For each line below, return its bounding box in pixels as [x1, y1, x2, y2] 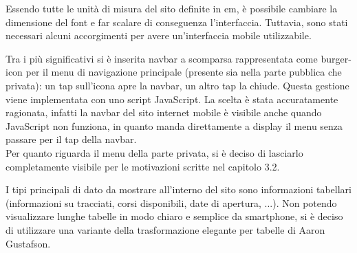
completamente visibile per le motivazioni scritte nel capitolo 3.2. [6, 159, 280, 173]
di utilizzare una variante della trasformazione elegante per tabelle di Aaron [6, 222, 325, 236]
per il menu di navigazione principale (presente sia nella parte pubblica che [25, 65, 342, 79]
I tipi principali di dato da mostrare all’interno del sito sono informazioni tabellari [6, 182, 351, 197]
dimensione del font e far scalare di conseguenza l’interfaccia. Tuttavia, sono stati [6, 14, 348, 29]
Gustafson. [6, 236, 51, 250]
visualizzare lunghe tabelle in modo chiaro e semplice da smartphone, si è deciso [6, 209, 343, 223]
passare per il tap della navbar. [6, 132, 137, 146]
